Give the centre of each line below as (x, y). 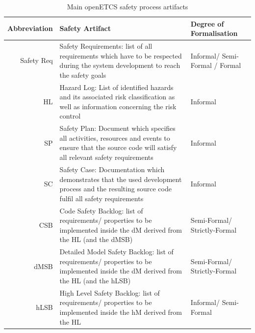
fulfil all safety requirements (102, 198)
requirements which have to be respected (121, 55)
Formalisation (214, 33)
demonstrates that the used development (121, 179)
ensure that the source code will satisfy (118, 147)
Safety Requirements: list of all (106, 46)
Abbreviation (30, 28)
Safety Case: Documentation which (112, 169)
